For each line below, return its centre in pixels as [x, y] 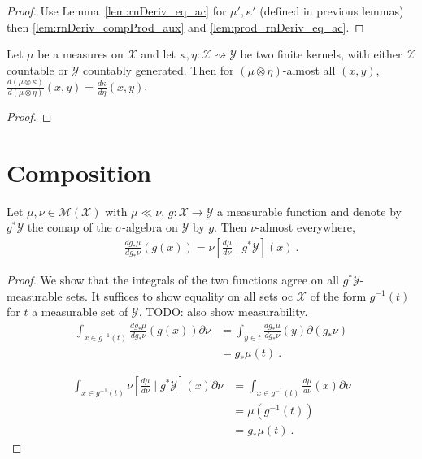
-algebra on [150, 227]
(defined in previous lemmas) [332, 11]
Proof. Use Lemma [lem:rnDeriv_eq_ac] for [117, 11]
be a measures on [80, 54]
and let [159, 54]
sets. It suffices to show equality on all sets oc [180, 295]
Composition [79, 172]
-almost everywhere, [306, 227]
